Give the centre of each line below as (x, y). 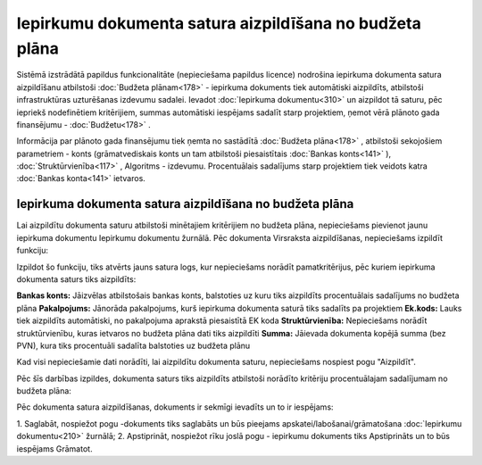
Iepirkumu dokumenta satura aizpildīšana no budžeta (219, 23)
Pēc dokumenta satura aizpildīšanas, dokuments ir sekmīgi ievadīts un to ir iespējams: (175, 407)
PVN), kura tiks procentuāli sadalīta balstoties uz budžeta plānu (133, 345)
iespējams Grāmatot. (54, 448)
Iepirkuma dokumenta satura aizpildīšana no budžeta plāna (185, 204)
